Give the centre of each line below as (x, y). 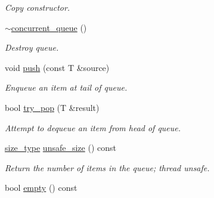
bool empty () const (41, 188)
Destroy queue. (32, 47)
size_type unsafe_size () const (61, 148)
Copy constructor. (38, 7)
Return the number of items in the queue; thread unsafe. (107, 167)
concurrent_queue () (49, 27)
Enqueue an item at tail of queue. (66, 87)
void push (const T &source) (57, 67)
